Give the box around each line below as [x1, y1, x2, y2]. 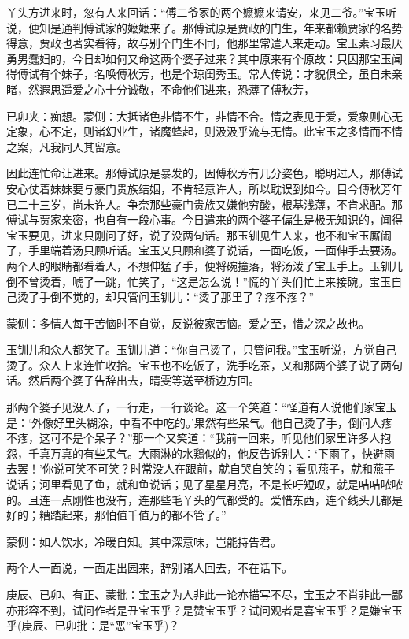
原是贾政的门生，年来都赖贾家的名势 [215, 19, 403, 35]
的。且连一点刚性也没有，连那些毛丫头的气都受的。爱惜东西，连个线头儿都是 [6, 491, 403, 507]
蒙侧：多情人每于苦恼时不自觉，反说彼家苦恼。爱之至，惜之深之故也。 [6, 314, 370, 331]
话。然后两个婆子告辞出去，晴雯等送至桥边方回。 [6, 372, 260, 388]
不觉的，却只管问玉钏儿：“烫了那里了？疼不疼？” [61, 288, 315, 305]
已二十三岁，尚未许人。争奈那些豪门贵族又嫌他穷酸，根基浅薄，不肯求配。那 [6, 195, 403, 212]
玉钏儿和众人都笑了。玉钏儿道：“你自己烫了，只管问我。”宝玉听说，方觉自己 [6, 341, 397, 358]
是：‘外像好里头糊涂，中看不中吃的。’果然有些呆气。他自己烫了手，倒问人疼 [6, 414, 392, 430]
